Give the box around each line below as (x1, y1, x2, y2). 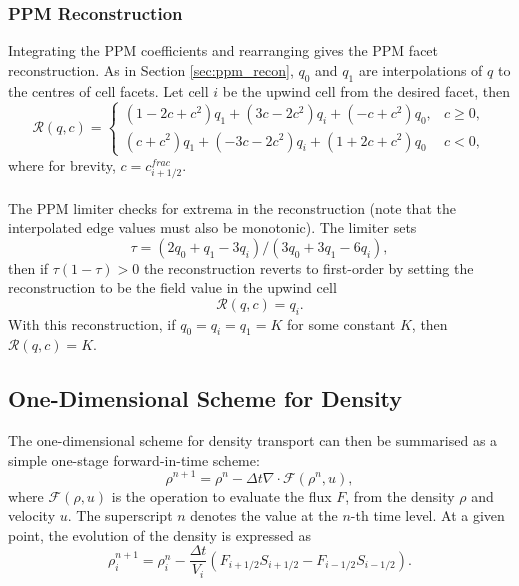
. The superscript (67, 505, 173, 526)
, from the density (345, 485, 455, 506)
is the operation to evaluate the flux (111, 485, 332, 506)
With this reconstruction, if (8, 313, 176, 334)
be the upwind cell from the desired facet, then (222, 80, 510, 101)
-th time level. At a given (350, 505, 505, 526)
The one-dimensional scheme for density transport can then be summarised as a (8, 430, 498, 451)
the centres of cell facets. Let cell (8, 80, 209, 101)
